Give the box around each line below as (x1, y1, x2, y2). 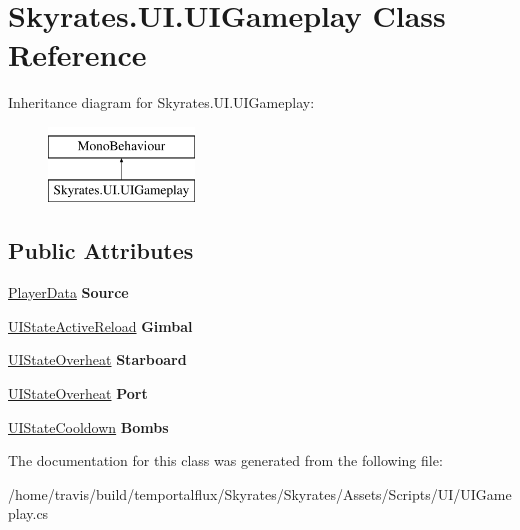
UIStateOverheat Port (8, 383, 148, 404)
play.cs (8, 503, 49, 524)
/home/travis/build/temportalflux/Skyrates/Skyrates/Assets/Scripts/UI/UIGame (8, 483, 512, 504)
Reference (8, 34, 147, 75)
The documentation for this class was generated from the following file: (8, 450, 443, 471)
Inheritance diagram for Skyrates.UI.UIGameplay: (8, 92, 315, 113)
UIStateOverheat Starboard (8, 349, 187, 370)
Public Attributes (8, 235, 194, 266)
